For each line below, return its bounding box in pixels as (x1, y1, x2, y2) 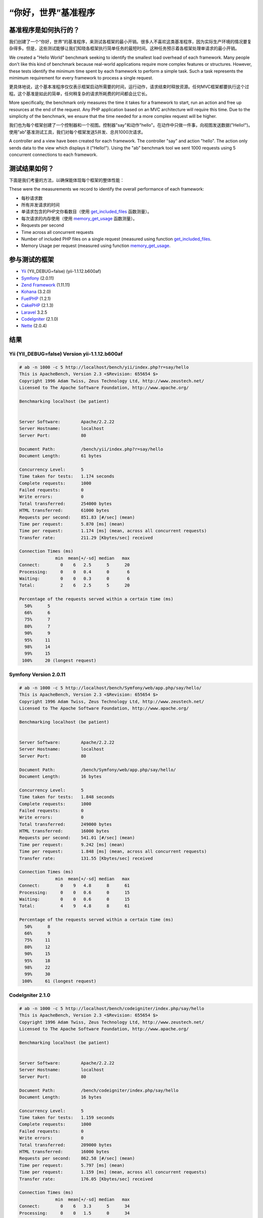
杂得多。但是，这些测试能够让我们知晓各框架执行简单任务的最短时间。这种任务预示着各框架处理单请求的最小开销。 (9, 45, 240, 51)
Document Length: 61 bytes (19, 453, 102, 459)
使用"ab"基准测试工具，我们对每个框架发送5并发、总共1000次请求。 (9, 129, 146, 135)
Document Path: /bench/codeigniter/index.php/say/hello (19, 1087, 179, 1093)
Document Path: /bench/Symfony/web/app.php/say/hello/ (19, 767, 176, 772)
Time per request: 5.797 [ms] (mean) (19, 1162, 125, 1168)
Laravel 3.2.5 (21, 309, 47, 315)
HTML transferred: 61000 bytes (19, 508, 110, 514)
